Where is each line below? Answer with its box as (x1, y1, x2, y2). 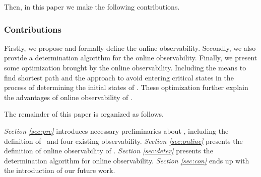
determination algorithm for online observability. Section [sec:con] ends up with (4, 155, 249, 165)
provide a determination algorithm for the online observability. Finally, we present (4, 52, 257, 63)
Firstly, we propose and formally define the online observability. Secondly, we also (4, 42, 256, 53)
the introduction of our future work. (4, 165, 115, 175)
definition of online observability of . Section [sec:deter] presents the (4, 145, 213, 156)
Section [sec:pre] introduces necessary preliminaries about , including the (4, 125, 229, 136)
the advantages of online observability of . (4, 92, 133, 102)
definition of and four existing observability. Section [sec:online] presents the (4, 135, 243, 146)
